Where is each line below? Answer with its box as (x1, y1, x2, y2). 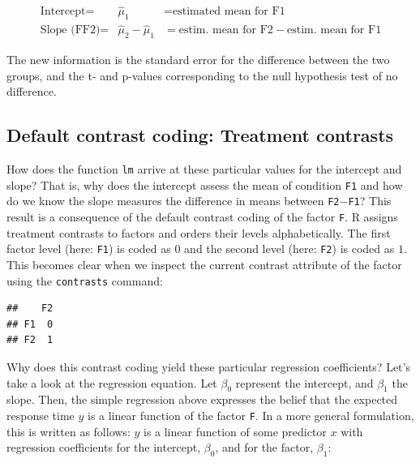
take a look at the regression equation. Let (6, 374, 217, 391)
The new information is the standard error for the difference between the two (6, 51, 390, 68)
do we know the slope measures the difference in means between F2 (6, 192, 340, 209)
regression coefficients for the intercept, (6, 439, 201, 456)
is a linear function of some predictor (143, 422, 327, 439)
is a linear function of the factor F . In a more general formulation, (87, 406, 414, 423)
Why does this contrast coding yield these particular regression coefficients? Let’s (6, 358, 410, 375)
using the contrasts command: (6, 272, 163, 289)
